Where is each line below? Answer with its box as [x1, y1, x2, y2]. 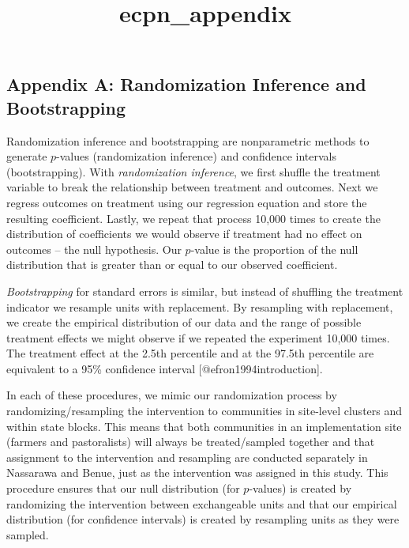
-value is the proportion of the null [190, 240, 358, 257]
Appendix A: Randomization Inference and [6, 72, 366, 96]
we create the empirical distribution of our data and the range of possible [6, 314, 362, 331]
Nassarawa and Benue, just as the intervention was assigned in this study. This [6, 464, 388, 481]
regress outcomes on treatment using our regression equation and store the [6, 194, 367, 210]
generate [6, 148, 47, 164]
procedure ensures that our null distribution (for [6, 480, 240, 497]
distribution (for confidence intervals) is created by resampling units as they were [6, 511, 400, 527]
